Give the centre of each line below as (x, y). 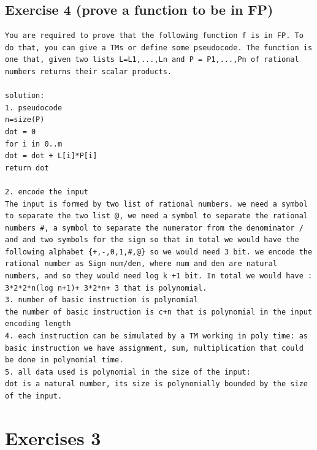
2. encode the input (47, 192)
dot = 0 (21, 132)
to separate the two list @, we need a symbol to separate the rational (156, 216)
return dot (27, 168)
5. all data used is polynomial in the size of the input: (128, 372)
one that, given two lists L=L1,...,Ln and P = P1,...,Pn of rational (152, 60)
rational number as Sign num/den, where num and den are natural (141, 264)
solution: (25, 96)
